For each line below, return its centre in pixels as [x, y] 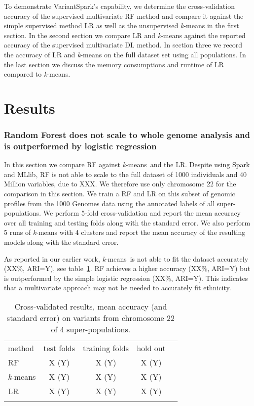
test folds [59, 348]
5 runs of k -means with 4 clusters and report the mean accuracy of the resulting [125, 232]
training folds [106, 348]
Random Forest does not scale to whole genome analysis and [127, 135]
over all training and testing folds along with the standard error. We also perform [127, 222]
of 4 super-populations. [91, 329]
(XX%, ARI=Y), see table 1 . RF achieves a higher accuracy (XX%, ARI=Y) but [127, 268]
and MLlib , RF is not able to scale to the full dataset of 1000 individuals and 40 [126, 174]
